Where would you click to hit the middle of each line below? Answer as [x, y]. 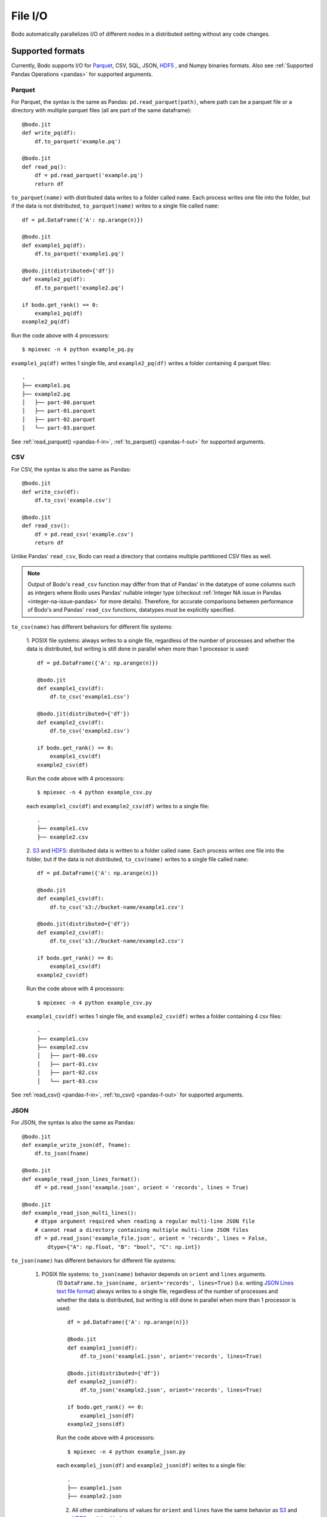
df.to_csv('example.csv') [73, 500]
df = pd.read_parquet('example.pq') [89, 175]
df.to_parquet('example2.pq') [79, 288]
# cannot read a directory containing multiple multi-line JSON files [141, 1230]
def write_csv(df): [51, 492]
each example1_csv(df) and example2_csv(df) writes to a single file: [118, 806]
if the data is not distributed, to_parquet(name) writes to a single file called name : [115, 206]
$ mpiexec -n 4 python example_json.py [127, 1451]
